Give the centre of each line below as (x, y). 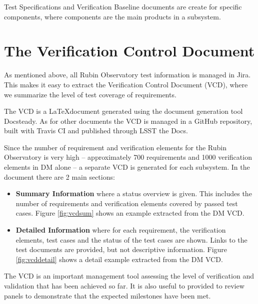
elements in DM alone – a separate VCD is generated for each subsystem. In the (127, 167)
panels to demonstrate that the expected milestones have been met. (107, 295)
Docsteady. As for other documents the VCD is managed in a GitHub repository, (128, 121)
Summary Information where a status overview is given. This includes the (134, 193)
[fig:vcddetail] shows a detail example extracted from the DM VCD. (119, 259)
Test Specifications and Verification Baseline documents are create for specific (123, 6)
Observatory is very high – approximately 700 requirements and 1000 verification (128, 157)
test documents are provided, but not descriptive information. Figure (121, 249)
